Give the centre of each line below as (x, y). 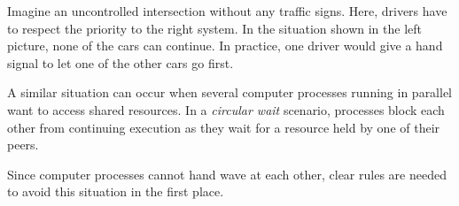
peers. (23, 145)
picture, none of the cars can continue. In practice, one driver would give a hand (225, 46)
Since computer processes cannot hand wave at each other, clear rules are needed (227, 174)
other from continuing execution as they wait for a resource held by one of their (224, 127)
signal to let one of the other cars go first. (121, 62)
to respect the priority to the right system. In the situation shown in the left (214, 28)
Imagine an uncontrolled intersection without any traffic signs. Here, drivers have (227, 11)
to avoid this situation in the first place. (116, 191)
